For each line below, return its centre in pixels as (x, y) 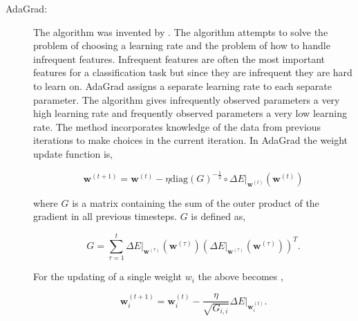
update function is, (73, 153)
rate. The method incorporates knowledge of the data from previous (177, 126)
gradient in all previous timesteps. (105, 216)
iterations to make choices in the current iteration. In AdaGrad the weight (191, 140)
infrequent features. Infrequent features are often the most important (179, 58)
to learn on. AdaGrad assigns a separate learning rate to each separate (182, 85)
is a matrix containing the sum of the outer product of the (196, 202)
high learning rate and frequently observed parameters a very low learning (190, 113)
